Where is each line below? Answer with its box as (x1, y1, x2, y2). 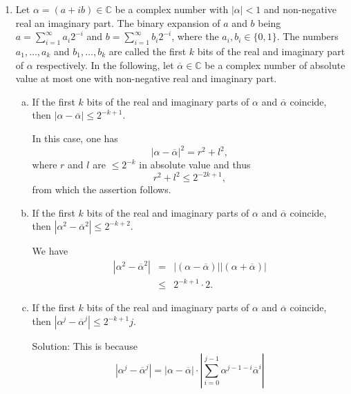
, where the (171, 29, 219, 43)
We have (32, 244, 68, 258)
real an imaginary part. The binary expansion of (15, 15, 220, 30)
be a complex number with (115, 2, 229, 16)
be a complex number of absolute (205, 57, 345, 72)
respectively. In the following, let (36, 57, 174, 72)
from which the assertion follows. (32, 182, 171, 197)
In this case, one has (32, 130, 118, 145)
